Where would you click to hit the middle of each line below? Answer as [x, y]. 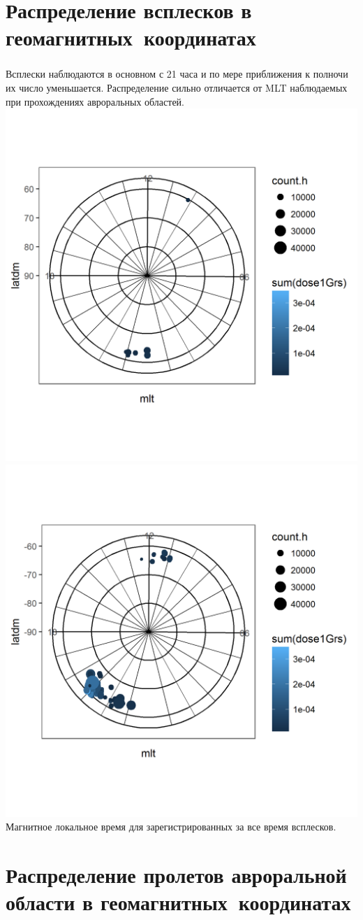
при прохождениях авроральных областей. [95, 101]
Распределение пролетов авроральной [176, 875]
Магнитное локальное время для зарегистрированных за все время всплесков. [171, 827]
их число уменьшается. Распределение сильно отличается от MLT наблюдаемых [177, 88]
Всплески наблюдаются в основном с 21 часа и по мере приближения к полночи [177, 74]
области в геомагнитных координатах [178, 902]
